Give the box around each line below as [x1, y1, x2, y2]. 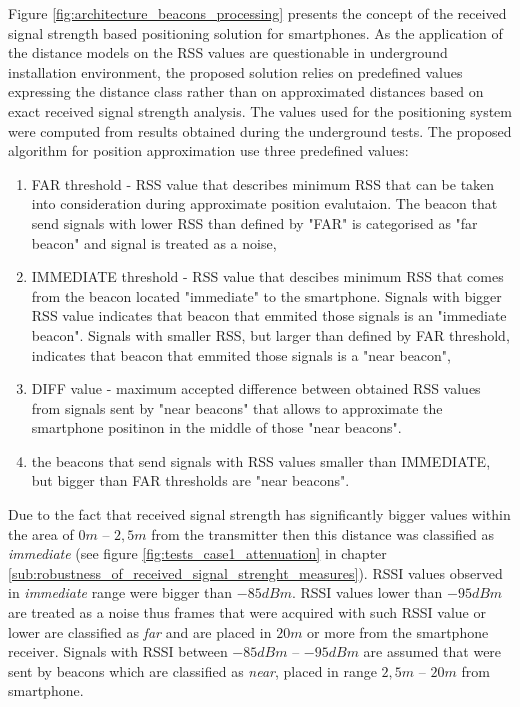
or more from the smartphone [307, 621, 489, 642]
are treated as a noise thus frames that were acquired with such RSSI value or [8, 602, 486, 623]
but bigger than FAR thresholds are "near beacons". [31, 470, 350, 491]
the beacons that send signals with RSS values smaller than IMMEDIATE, [31, 450, 491, 471]
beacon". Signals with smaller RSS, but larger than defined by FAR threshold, [31, 324, 510, 345]
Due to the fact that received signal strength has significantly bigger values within [8, 504, 511, 525]
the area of [8, 523, 74, 544]
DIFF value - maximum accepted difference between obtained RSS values [31, 378, 481, 399]
